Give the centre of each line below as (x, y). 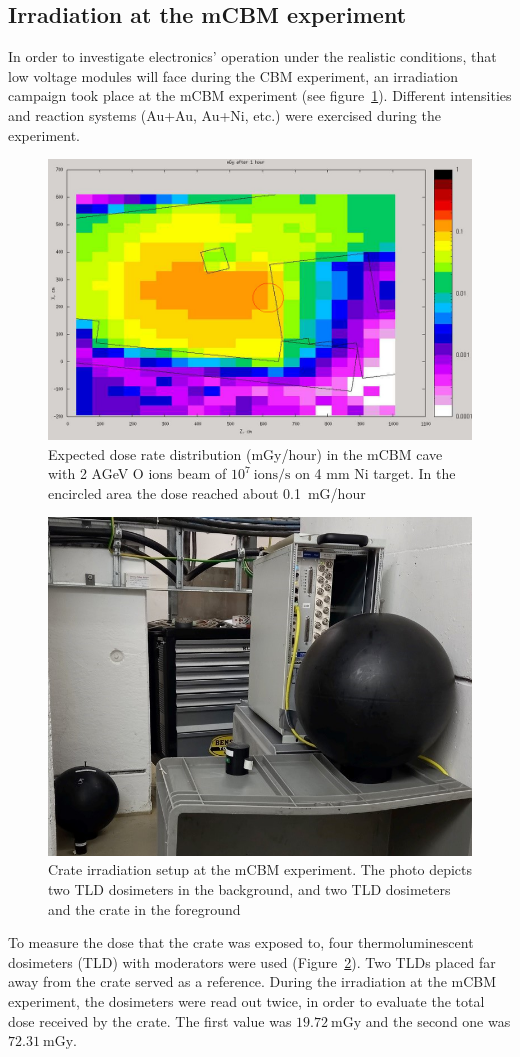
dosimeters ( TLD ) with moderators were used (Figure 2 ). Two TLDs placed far (252, 961)
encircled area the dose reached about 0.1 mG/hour (207, 492)
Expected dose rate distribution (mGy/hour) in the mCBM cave (245, 453)
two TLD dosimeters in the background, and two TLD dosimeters (249, 888)
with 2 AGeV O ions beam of (137, 473)
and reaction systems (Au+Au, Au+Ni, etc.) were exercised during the (224, 114)
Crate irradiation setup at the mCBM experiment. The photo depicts (260, 869)
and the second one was (438, 1020)
